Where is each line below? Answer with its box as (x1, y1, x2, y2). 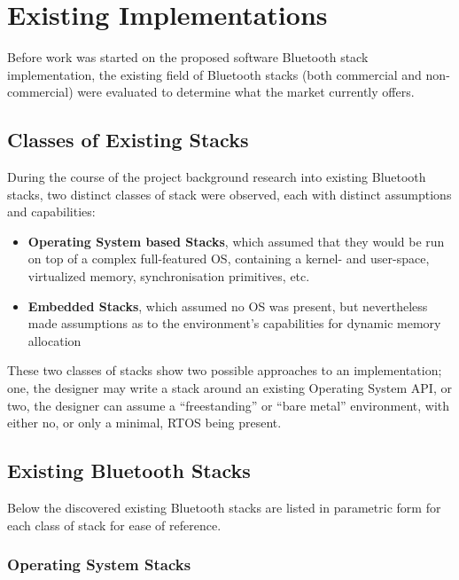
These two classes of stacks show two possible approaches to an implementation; (7, 361, 442, 380)
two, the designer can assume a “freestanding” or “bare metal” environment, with (7, 396, 450, 414)
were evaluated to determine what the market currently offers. (77, 82, 415, 101)
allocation (27, 331, 82, 349)
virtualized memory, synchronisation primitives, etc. (27, 267, 310, 286)
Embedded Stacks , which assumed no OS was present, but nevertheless (27, 296, 428, 315)
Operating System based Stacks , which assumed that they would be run (27, 231, 445, 250)
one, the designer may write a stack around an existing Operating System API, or (7, 379, 452, 397)
